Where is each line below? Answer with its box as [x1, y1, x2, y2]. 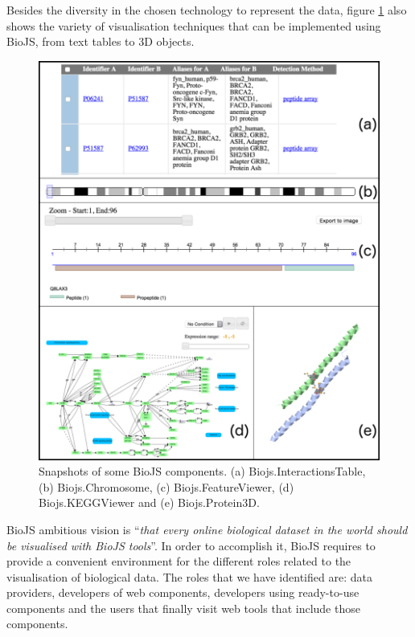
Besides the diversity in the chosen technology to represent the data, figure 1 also [6, 2, 407, 18]
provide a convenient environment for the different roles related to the [6, 553, 351, 570]
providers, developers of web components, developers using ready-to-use [6, 584, 360, 601]
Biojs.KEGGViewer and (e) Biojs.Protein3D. [39, 494, 260, 511]
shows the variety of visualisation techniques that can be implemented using [6, 17, 381, 34]
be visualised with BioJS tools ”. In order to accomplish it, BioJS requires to [6, 537, 376, 553]
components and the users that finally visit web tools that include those [6, 599, 360, 616]
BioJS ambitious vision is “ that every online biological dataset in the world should [6, 521, 408, 537]
